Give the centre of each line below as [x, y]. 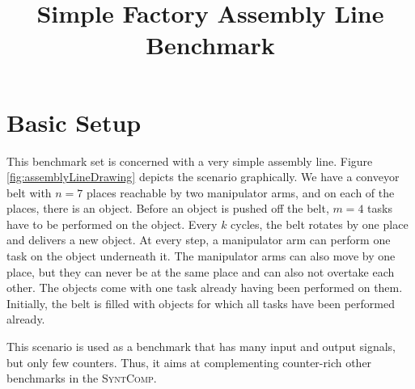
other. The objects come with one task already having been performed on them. [205, 288]
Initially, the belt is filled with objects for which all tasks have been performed [201, 303]
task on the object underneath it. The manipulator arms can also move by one [201, 256]
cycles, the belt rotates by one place [320, 224]
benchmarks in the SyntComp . [82, 378]
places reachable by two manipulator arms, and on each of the [241, 192]
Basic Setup [74, 122]
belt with [29, 192]
